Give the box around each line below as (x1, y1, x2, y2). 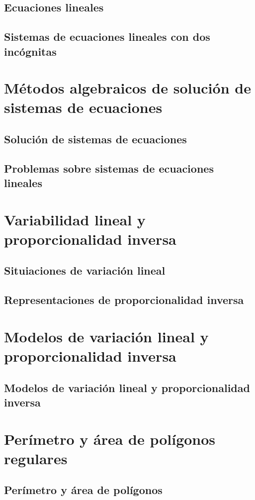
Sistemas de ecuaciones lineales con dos (4, 29, 210, 44)
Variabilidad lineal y (4, 209, 146, 229)
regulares (4, 448, 68, 468)
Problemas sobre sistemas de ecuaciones (4, 160, 214, 176)
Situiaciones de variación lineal (4, 263, 166, 278)
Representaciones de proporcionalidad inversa (4, 292, 244, 307)
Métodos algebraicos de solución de (4, 78, 251, 98)
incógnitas (4, 43, 57, 59)
